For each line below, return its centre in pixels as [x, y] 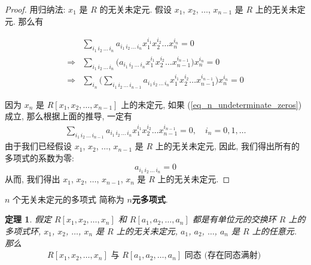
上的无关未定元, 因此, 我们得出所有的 [227, 146]
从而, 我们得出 [33, 179]
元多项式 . [150, 199]
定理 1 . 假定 [28, 219]
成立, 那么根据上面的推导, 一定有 [69, 116]
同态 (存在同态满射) [223, 256]
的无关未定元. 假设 [135, 9]
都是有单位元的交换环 [234, 219]
